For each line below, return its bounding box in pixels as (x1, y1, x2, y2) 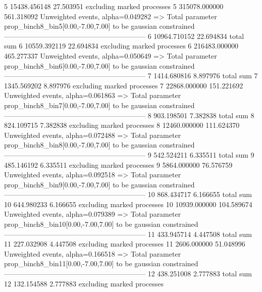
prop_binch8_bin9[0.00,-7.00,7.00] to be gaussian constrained (4, 179, 195, 189)
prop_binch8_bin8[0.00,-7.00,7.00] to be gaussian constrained (4, 139, 195, 150)
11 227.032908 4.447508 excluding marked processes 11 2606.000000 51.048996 (4, 238, 245, 249)
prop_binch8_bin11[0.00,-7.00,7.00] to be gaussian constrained (4, 258, 198, 269)
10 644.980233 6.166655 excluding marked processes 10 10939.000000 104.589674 (4, 199, 252, 209)
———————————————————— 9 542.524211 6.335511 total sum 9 (4, 149, 254, 160)
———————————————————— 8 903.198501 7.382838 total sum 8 (4, 110, 254, 120)
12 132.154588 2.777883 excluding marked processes (4, 278, 164, 288)
